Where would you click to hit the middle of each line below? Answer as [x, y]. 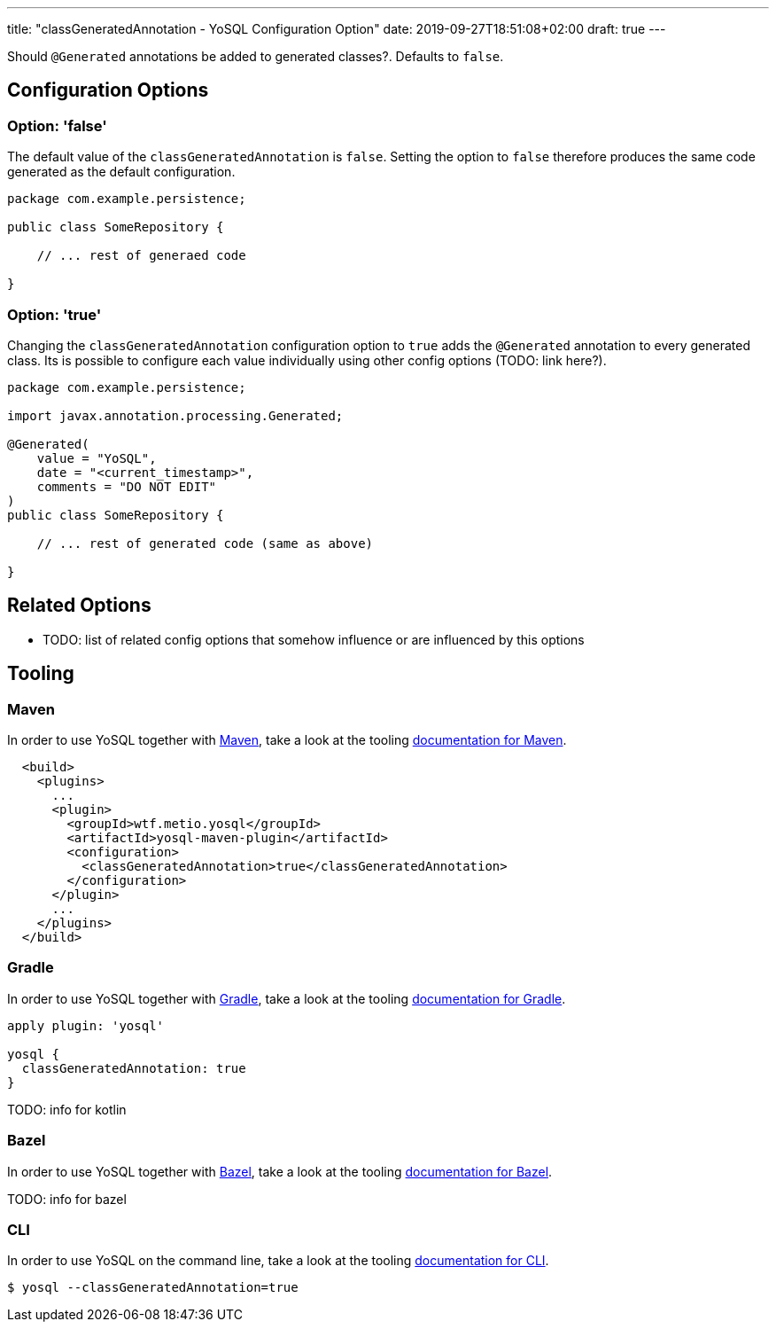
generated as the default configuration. [121, 172]
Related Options [79, 606]
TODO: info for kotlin [67, 1109]
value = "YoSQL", [97, 458]
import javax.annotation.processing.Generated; [175, 415]
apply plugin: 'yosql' [86, 1025]
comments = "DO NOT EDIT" [127, 486]
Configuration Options [108, 90]
